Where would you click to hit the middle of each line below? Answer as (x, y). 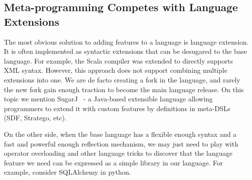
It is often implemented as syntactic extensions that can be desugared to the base (126, 51)
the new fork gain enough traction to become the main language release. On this (124, 89)
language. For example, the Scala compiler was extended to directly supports (118, 60)
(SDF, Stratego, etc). (35, 118)
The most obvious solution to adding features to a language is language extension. (126, 41)
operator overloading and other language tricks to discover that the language (118, 153)
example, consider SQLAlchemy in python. (68, 172)
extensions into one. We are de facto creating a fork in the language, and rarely (122, 79)
